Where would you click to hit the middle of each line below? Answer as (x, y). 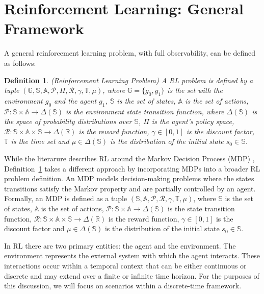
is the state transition (201, 209)
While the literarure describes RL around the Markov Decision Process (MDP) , (129, 158)
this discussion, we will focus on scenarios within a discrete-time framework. (123, 286)
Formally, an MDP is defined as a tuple (66, 198)
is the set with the (195, 90)
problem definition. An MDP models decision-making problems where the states (129, 178)
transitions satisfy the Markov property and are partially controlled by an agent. (130, 188)
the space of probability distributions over (68, 121)
